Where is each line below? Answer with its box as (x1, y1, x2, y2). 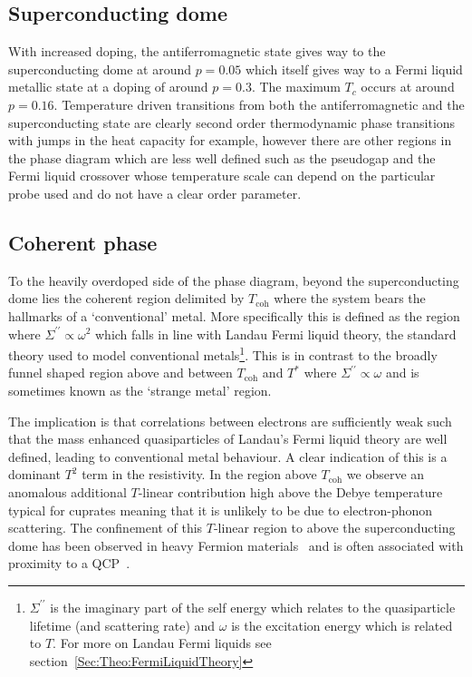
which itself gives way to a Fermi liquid (245, 59, 463, 78)
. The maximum (251, 77, 341, 96)
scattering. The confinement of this (8, 518, 203, 537)
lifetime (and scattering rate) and (29, 615, 216, 634)
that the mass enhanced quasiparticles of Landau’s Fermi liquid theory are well (8, 429, 448, 448)
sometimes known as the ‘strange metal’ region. (8, 380, 272, 399)
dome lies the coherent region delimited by (8, 289, 245, 308)
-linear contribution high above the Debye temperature (138, 482, 443, 501)
